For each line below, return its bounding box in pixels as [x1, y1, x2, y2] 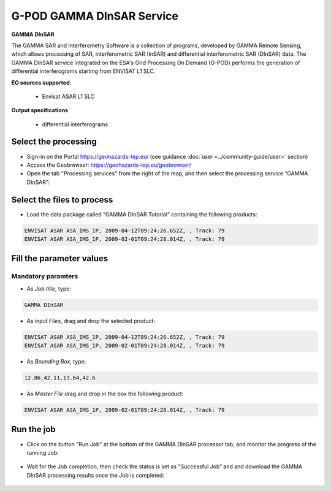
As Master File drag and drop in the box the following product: [26, 390, 184, 398]
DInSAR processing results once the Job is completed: [26, 471, 165, 479]
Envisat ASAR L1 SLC [42, 93, 95, 100]
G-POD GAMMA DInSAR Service [11, 9, 179, 23]
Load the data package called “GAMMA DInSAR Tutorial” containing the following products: [26, 210, 257, 218]
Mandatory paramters [11, 272, 78, 281]
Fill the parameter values [11, 253, 108, 264]
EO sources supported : [11, 78, 72, 86]
